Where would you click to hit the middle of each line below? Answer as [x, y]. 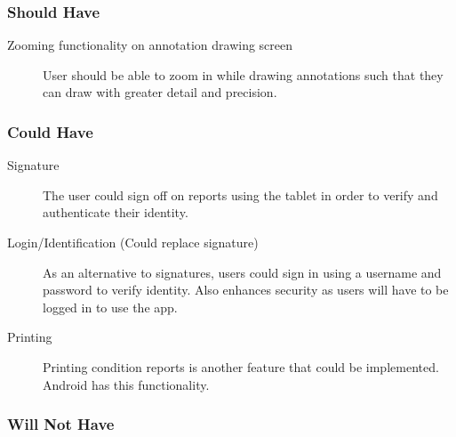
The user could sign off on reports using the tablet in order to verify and [240, 194]
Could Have [50, 131]
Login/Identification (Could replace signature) [133, 242]
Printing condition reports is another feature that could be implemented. [241, 366]
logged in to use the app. [110, 307]
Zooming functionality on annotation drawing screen [150, 45]
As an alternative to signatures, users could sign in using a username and [242, 272]
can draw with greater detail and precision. [160, 92]
